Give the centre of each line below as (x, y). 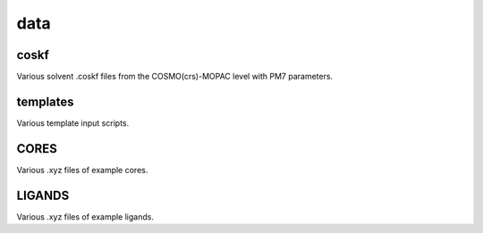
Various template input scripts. (73, 123)
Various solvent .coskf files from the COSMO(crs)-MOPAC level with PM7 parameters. (175, 77)
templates (46, 101)
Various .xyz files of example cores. (82, 170)
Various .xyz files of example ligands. (85, 216)
